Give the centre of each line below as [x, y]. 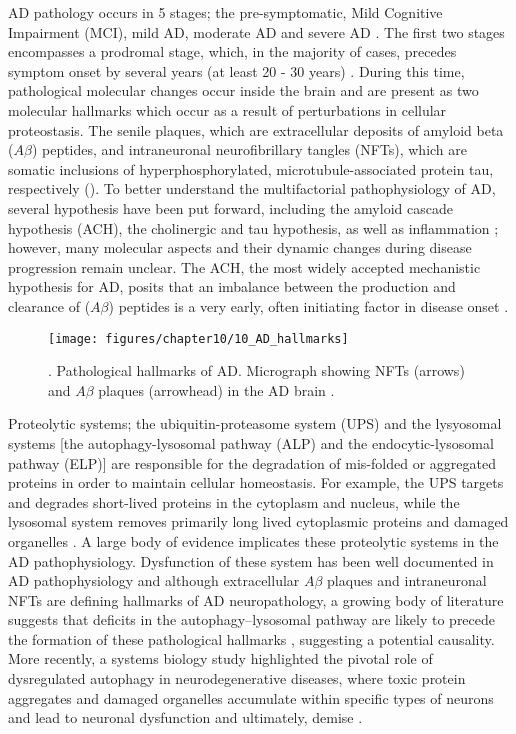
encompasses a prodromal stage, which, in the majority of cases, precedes [232, 51]
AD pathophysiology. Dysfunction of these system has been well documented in [251, 560]
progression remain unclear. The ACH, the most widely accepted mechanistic [244, 266]
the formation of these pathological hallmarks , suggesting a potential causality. [251, 638]
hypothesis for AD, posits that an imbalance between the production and [232, 286]
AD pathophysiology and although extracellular [154, 580]
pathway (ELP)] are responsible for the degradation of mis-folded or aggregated [252, 462]
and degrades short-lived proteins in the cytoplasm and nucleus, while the [234, 501]
